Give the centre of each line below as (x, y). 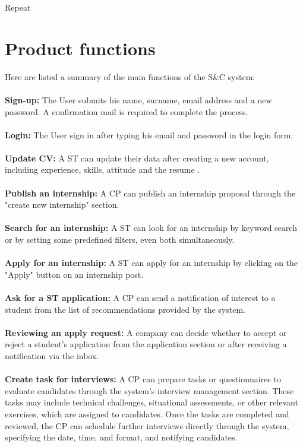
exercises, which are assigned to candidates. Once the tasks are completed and (147, 413)
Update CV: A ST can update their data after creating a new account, (137, 158)
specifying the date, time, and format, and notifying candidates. (121, 437)
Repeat (18, 7)
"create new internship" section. (62, 205)
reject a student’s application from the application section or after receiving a (146, 344)
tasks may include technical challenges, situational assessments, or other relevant (151, 402)
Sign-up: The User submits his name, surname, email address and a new (138, 99)
